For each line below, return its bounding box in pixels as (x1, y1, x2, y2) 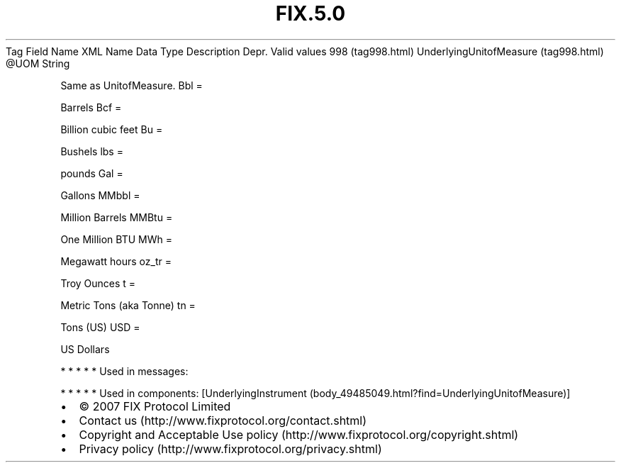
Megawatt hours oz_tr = (60, 255, 172, 267)
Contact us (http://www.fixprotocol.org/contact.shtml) (79, 413, 367, 428)
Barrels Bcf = (60, 101, 122, 113)
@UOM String (6, 57, 70, 69)
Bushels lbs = (60, 145, 123, 157)
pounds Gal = (60, 167, 123, 179)
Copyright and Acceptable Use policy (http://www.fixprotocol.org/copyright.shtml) (79, 427, 519, 442)
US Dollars (60, 342, 110, 355)
